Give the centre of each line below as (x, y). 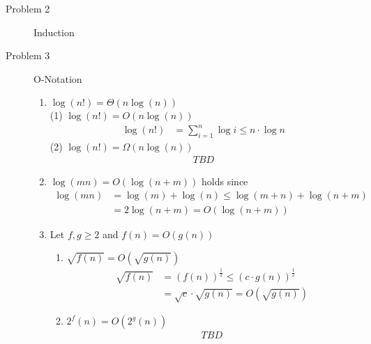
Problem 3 (28, 55)
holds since (225, 181)
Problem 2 (28, 8)
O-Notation (58, 78)
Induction (54, 32)
